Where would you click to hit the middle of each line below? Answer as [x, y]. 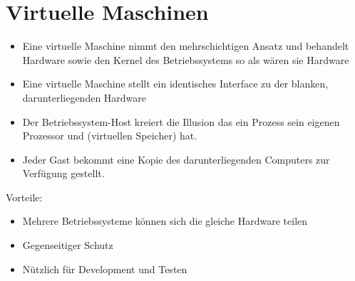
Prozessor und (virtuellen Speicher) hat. [110, 136]
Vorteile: [24, 197]
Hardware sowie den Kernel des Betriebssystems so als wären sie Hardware [186, 59]
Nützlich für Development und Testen [105, 269]
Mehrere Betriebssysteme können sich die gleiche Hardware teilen [165, 221]
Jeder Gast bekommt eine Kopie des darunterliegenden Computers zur [176, 159]
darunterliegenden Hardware [84, 97]
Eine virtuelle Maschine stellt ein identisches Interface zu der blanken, [175, 84]
